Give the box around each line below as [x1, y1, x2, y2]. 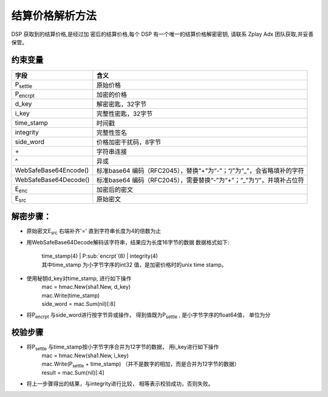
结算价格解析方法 [11, 9, 97, 22]
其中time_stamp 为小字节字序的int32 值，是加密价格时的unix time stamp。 [41, 261, 227, 268]
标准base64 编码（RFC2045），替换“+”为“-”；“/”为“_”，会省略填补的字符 [96, 166, 304, 174]
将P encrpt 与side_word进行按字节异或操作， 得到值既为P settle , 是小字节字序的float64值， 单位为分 [26, 311, 271, 320]
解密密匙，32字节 [96, 100, 147, 108]
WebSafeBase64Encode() [15, 166, 89, 174]
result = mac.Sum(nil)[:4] [41, 368, 104, 376]
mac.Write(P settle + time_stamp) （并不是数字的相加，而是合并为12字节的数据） [41, 361, 240, 369]
